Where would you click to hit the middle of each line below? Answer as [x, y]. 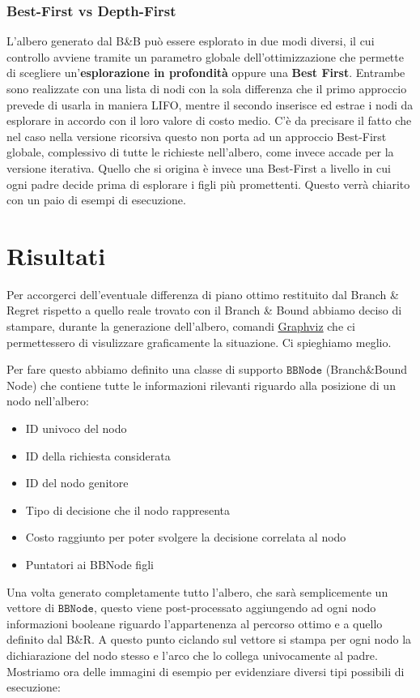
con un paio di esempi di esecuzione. [96, 200]
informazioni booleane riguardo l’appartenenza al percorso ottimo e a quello [195, 623]
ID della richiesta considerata [98, 455]
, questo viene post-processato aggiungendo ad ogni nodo [235, 608]
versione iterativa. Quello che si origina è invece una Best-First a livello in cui [199, 167]
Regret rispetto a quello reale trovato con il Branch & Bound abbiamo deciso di [204, 310]
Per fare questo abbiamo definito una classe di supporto [145, 369]
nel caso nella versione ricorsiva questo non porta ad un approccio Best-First [197, 136]
